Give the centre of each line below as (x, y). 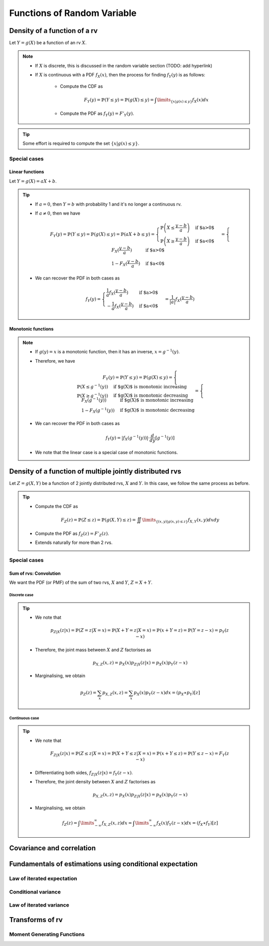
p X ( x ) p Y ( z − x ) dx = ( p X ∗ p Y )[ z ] (167, 694)
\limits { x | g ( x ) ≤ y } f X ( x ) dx (183, 100)
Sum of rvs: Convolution (35, 573)
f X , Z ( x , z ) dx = (117, 823)
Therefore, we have (55, 361)
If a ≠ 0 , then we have (58, 213)
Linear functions (27, 172)
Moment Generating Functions (47, 934)
